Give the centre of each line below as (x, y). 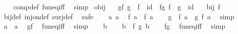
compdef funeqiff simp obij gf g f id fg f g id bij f (117, 6)
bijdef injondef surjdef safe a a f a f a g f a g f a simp (119, 16)
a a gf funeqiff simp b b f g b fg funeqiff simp (115, 26)
